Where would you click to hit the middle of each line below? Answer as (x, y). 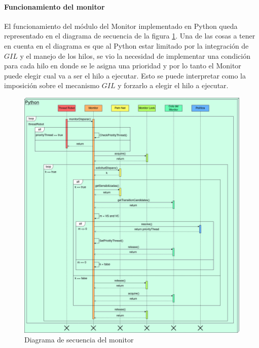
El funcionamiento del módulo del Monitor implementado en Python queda (121, 26)
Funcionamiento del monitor (54, 6)
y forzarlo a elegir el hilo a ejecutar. (173, 85)
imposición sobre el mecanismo (52, 85)
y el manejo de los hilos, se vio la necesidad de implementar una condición (135, 55)
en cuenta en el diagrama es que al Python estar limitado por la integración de (126, 45)
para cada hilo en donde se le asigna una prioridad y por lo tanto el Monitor (123, 66)
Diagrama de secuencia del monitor (79, 340)
